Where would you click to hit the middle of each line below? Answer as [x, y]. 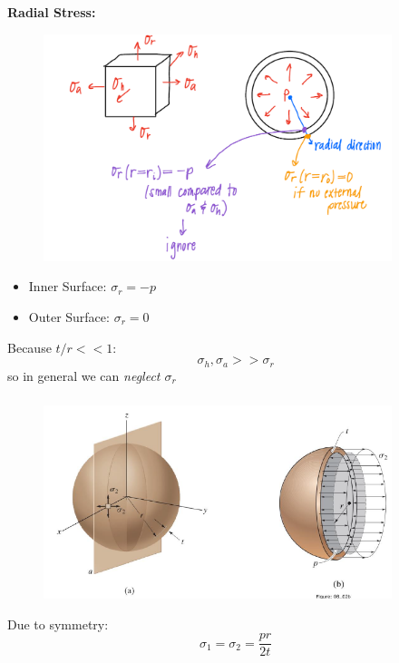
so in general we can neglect [84, 375]
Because [29, 347]
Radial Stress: [52, 12]
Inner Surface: [68, 286]
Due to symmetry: [58, 624]
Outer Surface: [69, 316]
